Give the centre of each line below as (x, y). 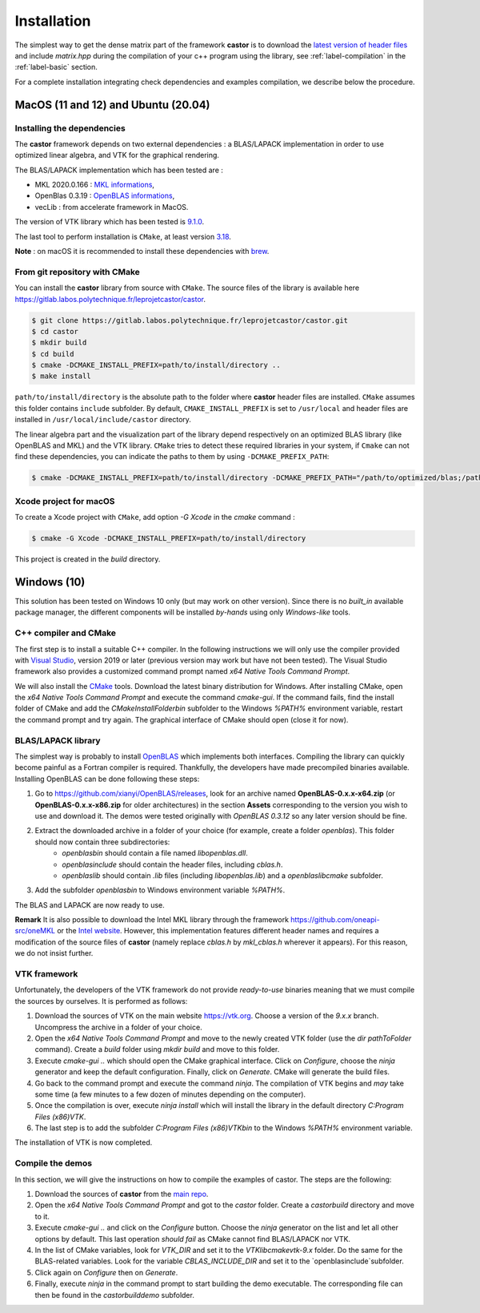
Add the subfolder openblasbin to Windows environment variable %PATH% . (160, 890)
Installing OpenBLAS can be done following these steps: (107, 779)
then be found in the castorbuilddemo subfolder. (115, 1295)
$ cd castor (55, 331)
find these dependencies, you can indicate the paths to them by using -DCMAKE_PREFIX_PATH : (172, 457)
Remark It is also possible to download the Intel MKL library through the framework (152, 920)
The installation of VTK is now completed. (84, 1142)
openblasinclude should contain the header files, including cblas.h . (172, 864)
